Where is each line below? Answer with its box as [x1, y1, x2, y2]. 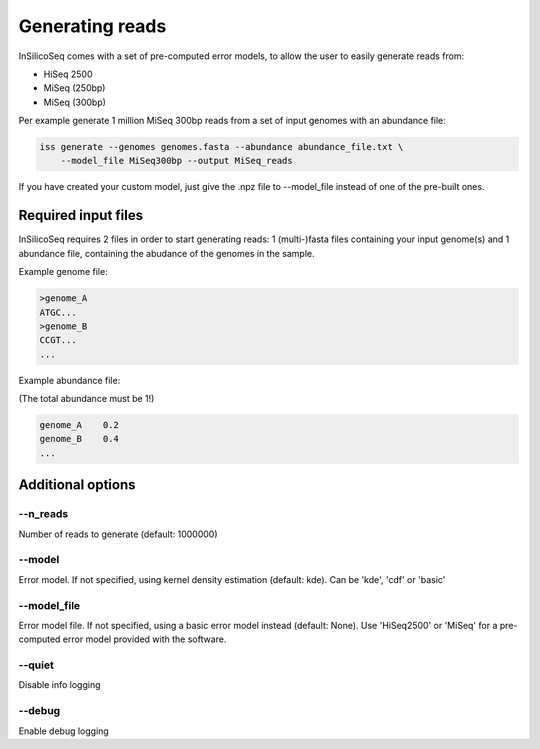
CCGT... [39, 335, 77, 346]
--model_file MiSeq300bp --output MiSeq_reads [60, 155, 294, 167]
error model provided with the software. [62, 633, 227, 645]
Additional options [18, 476, 136, 494]
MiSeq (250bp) [43, 82, 106, 94]
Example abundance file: [18, 374, 121, 386]
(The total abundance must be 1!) [18, 393, 155, 405]
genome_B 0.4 [39, 433, 120, 445]
